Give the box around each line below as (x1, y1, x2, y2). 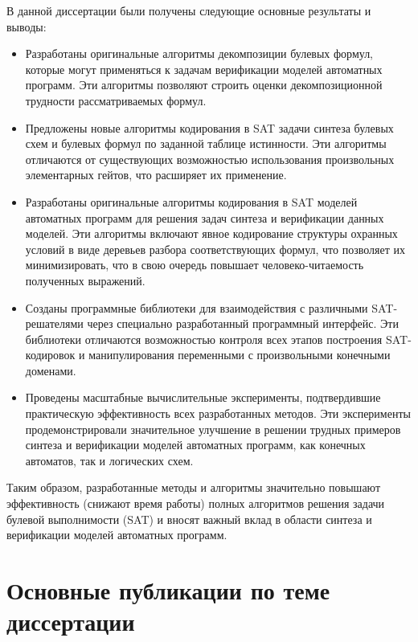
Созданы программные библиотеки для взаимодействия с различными (25, 299, 368, 316)
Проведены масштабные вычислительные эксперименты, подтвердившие (25, 389, 381, 406)
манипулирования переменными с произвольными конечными (88, 346, 391, 363)
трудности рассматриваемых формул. (25, 92, 207, 108)
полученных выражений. (25, 272, 145, 288)
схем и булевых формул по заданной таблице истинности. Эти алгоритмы (25, 135, 387, 152)
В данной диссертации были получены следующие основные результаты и (6, 2, 371, 18)
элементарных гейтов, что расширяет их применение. (25, 166, 287, 183)
